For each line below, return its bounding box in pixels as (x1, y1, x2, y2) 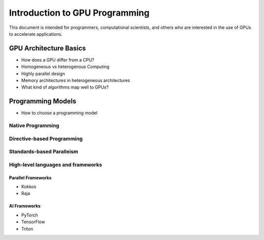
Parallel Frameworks (9, 174, 52, 181)
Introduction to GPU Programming (9, 7, 150, 18)
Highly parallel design (21, 71, 66, 76)
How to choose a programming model (21, 110, 98, 116)
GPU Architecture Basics (9, 44, 86, 52)
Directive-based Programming (9, 135, 83, 142)
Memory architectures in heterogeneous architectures (21, 77, 131, 83)
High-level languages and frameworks (9, 161, 102, 168)
